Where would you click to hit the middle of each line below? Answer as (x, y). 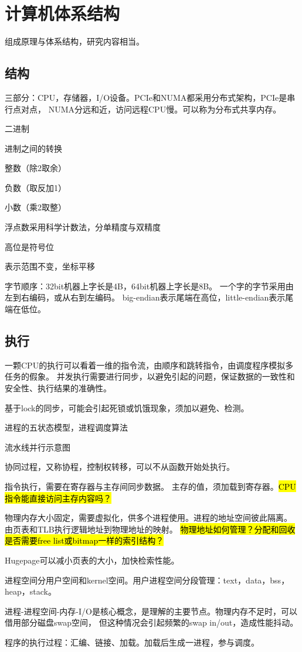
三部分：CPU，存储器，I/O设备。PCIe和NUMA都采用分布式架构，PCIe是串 (150, 97)
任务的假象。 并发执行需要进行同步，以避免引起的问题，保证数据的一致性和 (150, 376)
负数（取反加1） (35, 187)
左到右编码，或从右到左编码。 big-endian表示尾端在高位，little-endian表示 (145, 297)
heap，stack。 (30, 591)
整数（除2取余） (35, 168)
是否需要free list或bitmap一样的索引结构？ (84, 540)
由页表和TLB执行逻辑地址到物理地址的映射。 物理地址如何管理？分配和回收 (150, 529)
